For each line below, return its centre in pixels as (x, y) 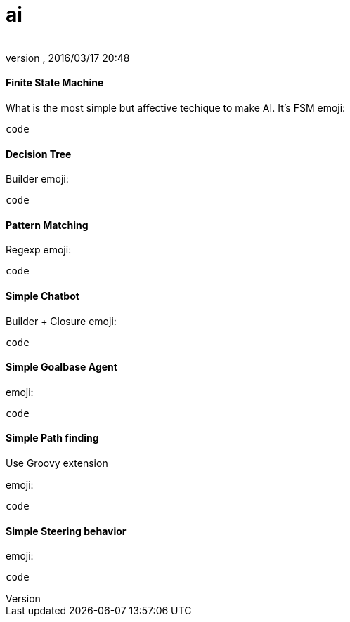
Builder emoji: (37, 179)
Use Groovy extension (57, 463)
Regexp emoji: (39, 250)
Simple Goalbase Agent (61, 367)
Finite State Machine (55, 83)
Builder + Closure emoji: (61, 321)
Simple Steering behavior (66, 531)
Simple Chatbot (43, 296)
